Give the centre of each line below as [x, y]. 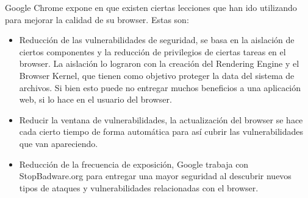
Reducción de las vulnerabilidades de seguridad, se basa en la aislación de [157, 40]
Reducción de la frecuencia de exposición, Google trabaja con [134, 164]
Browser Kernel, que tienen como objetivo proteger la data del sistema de [157, 75]
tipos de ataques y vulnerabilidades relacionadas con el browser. [139, 187]
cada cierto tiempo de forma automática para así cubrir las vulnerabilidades [161, 131]
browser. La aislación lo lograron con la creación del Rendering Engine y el [159, 63]
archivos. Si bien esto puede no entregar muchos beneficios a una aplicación [160, 87]
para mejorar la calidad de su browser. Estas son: [97, 19]
